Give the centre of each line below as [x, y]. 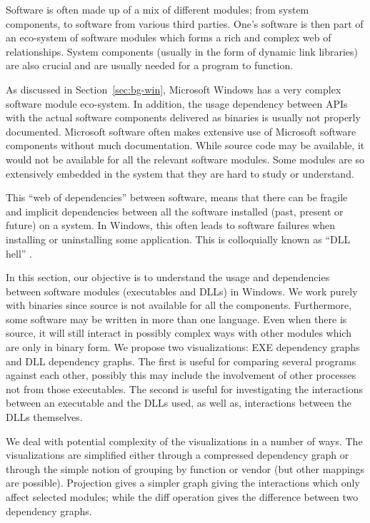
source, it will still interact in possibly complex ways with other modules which [179, 333]
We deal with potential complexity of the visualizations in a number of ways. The [184, 441]
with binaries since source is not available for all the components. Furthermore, [179, 305]
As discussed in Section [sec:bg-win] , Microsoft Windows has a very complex [174, 89]
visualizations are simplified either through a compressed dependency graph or [177, 455]
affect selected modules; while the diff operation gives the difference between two [182, 497]
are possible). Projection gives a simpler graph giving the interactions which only [183, 483]
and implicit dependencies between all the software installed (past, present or [175, 211]
